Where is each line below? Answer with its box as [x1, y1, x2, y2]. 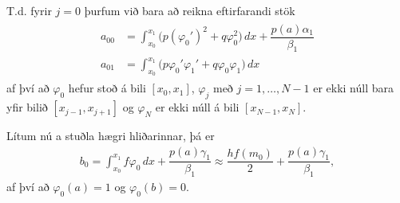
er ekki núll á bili [155, 99, 240, 115]
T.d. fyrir [6, 2, 52, 18]
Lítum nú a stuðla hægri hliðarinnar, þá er [6, 127, 215, 144]
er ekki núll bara [313, 80, 394, 96]
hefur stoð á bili [68, 80, 146, 96]
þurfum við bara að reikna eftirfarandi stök [84, 2, 295, 18]
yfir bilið [6, 99, 48, 115]
